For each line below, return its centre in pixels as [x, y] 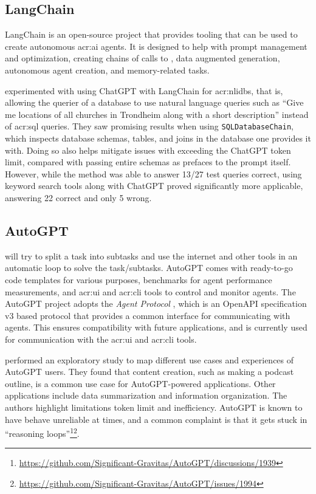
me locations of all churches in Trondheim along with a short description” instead [157, 114]
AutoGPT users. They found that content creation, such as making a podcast [149, 372]
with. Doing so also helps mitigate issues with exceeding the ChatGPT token [148, 150]
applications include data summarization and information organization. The [146, 395]
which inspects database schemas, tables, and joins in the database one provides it [158, 138]
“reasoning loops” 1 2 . [42, 432]
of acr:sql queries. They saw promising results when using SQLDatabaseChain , [149, 126]
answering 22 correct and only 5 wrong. [78, 197]
